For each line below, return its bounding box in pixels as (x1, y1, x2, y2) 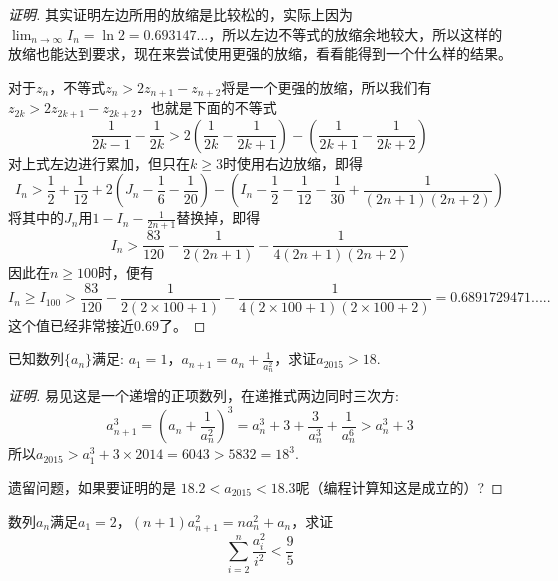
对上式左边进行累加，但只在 (8, 152, 190, 173)
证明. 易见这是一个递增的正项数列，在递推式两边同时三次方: (8, 385, 399, 406)
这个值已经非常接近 (8, 314, 134, 335)
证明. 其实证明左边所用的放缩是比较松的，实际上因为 (8, 4, 353, 24)
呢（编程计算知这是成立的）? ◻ (295, 476, 503, 497)
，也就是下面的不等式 (136, 97, 277, 118)
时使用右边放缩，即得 (222, 152, 363, 173)
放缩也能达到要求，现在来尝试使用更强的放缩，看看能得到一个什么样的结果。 (8, 43, 512, 64)
